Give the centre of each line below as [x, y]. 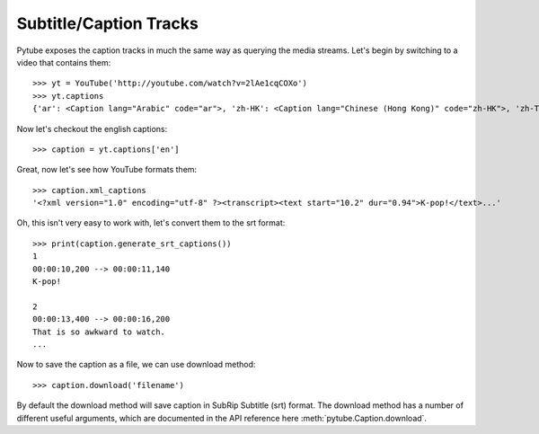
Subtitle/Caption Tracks [108, 23]
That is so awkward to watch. [99, 332]
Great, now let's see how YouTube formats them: [107, 170]
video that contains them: [64, 62]
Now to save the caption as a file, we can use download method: [136, 365]
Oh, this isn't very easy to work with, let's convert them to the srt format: [151, 223]
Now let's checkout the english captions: [92, 128]
